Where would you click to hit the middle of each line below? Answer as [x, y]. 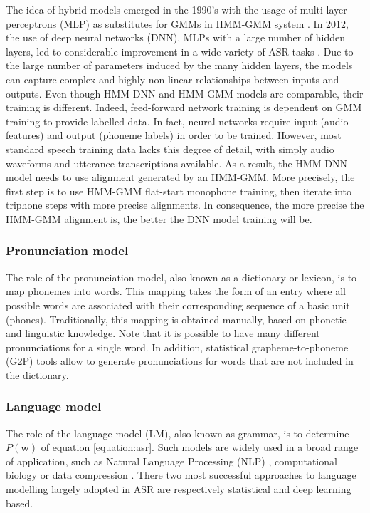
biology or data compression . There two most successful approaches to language [181, 475]
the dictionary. [37, 374]
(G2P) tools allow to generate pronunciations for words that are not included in [180, 361]
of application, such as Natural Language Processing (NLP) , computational [171, 461]
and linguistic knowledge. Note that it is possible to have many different [163, 333]
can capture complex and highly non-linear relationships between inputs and [173, 79]
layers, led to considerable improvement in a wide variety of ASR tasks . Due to [180, 51]
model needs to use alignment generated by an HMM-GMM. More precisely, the [180, 177]
